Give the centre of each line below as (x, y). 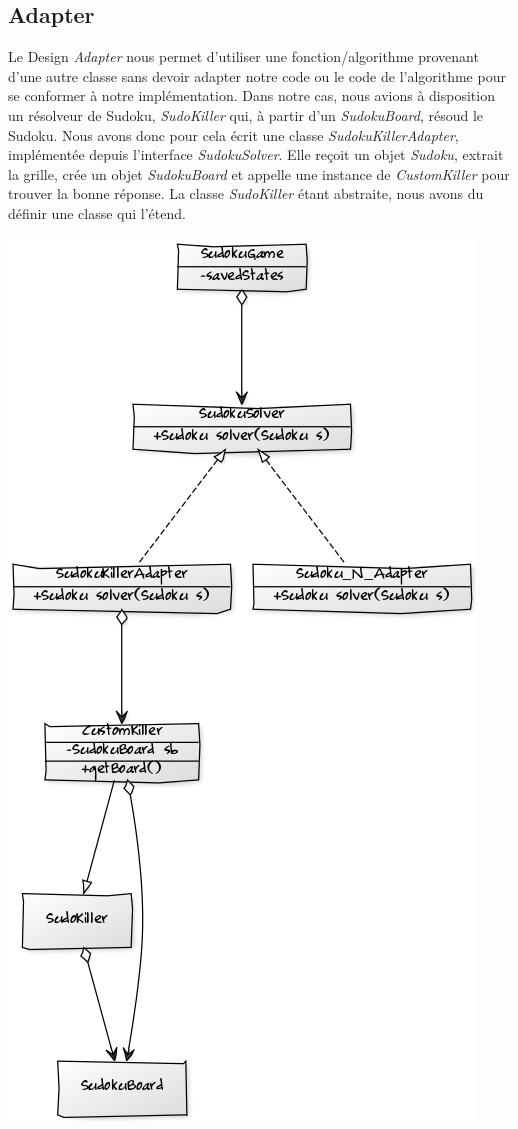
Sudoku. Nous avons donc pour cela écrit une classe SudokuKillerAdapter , (233, 134)
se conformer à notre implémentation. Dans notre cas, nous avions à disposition (251, 95)
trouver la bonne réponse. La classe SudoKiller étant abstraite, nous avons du (246, 193)
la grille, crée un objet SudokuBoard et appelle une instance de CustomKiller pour (259, 173)
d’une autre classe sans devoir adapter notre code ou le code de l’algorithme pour (257, 75)
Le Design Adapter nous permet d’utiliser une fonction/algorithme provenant (243, 56)
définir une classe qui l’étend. (97, 212)
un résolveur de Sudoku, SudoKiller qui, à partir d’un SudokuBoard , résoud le (246, 114)
